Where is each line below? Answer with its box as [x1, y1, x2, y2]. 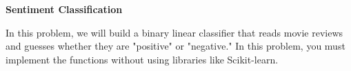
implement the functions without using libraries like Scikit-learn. [6, 52, 279, 66]
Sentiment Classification [6, 2, 123, 16]
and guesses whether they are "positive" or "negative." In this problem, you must [6, 39, 345, 53]
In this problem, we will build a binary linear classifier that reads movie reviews [6, 25, 343, 39]
